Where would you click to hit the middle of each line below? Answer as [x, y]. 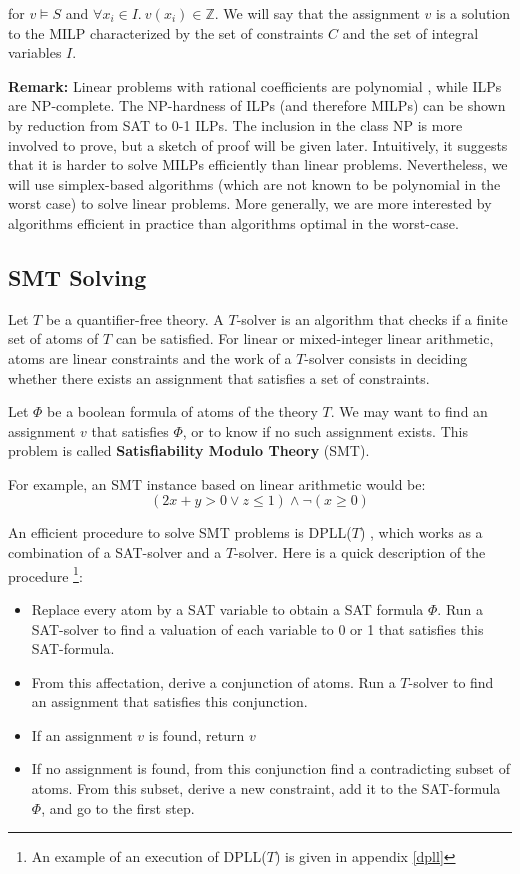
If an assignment [82, 734]
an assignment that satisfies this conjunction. [169, 701]
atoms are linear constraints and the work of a [150, 357]
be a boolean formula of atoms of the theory [182, 411]
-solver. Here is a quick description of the [360, 552]
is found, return [196, 734]
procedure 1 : [45, 574]
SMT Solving [77, 276]
